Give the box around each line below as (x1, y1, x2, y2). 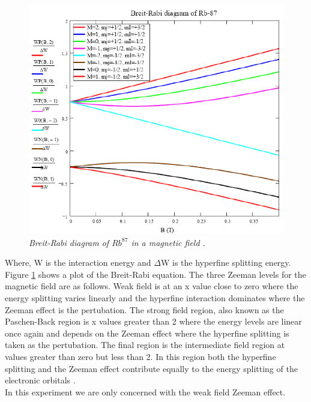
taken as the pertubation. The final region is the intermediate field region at (5, 338, 285, 351)
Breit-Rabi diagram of (29, 236, 109, 248)
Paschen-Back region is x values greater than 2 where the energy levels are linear (5, 315, 302, 328)
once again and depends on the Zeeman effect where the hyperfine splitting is (5, 326, 289, 339)
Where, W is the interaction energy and (5, 256, 151, 269)
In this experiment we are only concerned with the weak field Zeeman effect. (5, 385, 286, 398)
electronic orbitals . (5, 374, 76, 386)
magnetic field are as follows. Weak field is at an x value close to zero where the (5, 280, 298, 292)
